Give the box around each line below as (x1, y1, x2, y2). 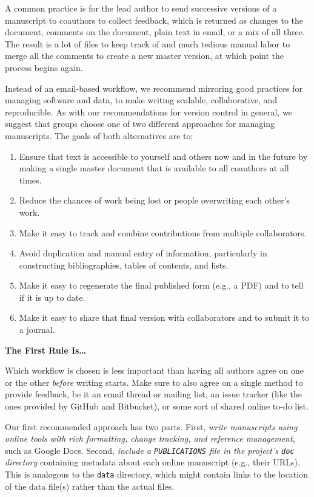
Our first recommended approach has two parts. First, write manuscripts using (5, 420, 298, 433)
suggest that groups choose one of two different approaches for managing (5, 117, 275, 130)
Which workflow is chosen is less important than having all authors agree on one (5, 364, 304, 377)
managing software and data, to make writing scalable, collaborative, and (5, 94, 278, 106)
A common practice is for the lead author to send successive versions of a (5, 2, 277, 14)
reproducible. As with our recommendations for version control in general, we (5, 105, 292, 118)
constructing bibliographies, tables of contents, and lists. (19, 258, 229, 271)
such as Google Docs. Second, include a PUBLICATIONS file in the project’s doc (5, 444, 295, 456)
